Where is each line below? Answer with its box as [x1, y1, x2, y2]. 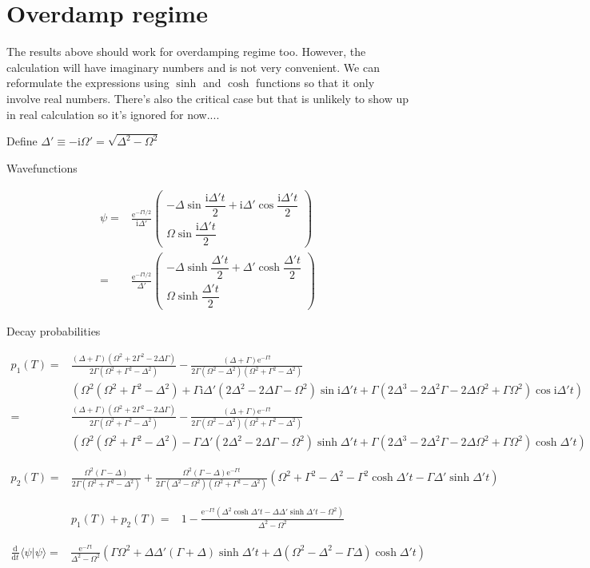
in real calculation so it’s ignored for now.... [6, 105, 220, 122]
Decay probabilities [6, 323, 101, 340]
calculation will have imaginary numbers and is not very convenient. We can [6, 58, 380, 75]
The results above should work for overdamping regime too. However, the [6, 43, 366, 60]
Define [6, 133, 38, 149]
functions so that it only [256, 74, 375, 91]
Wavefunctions [6, 159, 78, 176]
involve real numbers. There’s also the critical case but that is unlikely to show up [6, 89, 409, 106]
